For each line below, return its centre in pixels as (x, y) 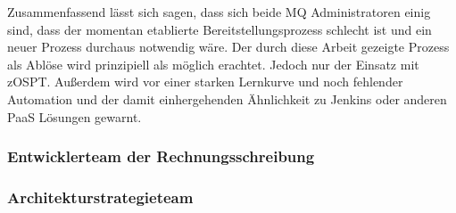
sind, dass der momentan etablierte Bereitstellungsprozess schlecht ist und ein (220, 29)
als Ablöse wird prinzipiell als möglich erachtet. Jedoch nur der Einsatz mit (213, 64)
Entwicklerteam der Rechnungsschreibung (161, 156)
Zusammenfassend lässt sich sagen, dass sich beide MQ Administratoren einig (219, 12)
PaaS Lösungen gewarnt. (75, 116)
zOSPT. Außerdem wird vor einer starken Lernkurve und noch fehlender (205, 82)
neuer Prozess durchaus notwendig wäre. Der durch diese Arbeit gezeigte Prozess (228, 47)
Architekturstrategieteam (100, 197)
